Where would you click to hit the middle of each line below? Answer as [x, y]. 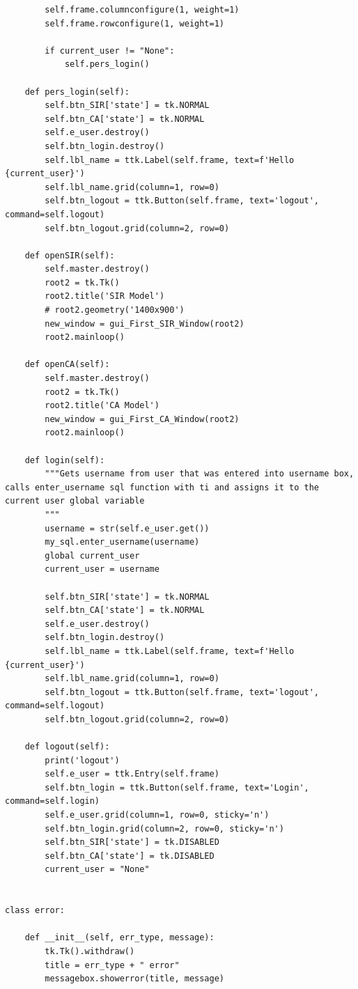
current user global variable [75, 501]
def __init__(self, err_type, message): [119, 938]
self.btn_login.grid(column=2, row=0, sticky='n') [164, 828]
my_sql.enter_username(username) [122, 542]
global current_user [92, 555]
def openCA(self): [67, 365]
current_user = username [102, 569]
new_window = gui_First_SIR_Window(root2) [145, 324]
